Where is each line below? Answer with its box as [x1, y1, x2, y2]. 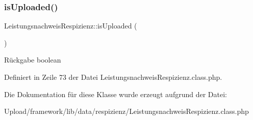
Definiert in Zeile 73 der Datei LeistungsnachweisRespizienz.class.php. [4, 72, 222, 82]
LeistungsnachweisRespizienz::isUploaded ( [4, 20, 137, 31]
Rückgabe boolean [4, 54, 61, 65]
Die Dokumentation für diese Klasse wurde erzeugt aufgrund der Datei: [4, 88, 227, 99]
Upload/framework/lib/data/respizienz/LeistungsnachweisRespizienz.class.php [4, 106, 249, 116]
